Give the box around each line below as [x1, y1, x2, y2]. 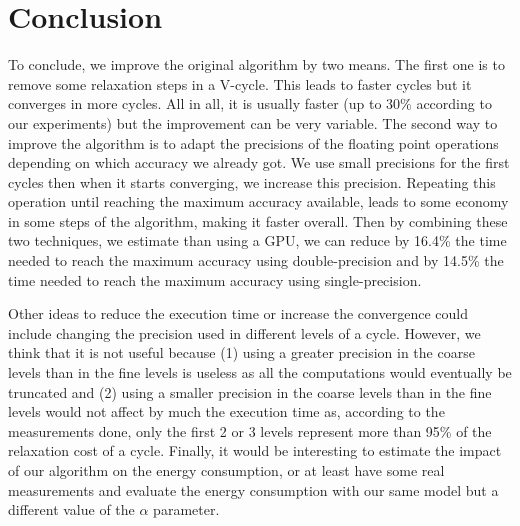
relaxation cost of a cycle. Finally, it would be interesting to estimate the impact [8, 440, 502, 461]
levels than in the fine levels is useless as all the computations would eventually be [8, 362, 512, 383]
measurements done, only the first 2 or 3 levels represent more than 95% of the [8, 420, 492, 441]
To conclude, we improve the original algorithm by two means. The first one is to [8, 54, 505, 75]
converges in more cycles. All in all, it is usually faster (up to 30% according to [8, 93, 492, 114]
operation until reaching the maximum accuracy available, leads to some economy [8, 191, 509, 212]
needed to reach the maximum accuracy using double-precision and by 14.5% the [8, 250, 504, 271]
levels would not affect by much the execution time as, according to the [8, 401, 445, 422]
